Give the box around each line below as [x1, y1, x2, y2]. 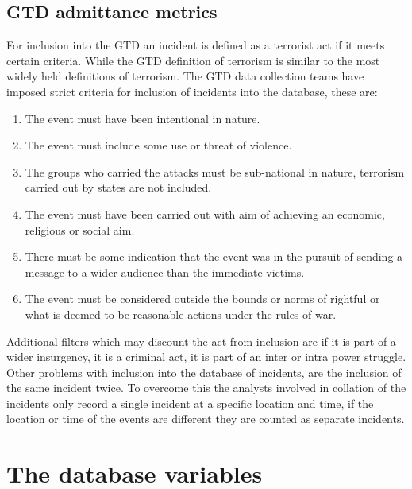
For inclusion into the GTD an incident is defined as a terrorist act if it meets [6, 37, 385, 53]
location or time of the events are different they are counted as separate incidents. [6, 410, 405, 427]
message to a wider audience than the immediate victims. [25, 263, 305, 280]
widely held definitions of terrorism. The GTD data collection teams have [6, 68, 364, 84]
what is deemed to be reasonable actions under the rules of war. [25, 305, 337, 322]
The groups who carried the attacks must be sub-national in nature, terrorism [25, 163, 405, 180]
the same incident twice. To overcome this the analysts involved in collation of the [6, 379, 406, 396]
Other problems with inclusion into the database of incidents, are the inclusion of [6, 363, 402, 380]
